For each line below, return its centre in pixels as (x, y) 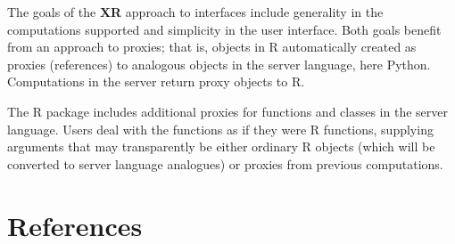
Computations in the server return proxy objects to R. (156, 81)
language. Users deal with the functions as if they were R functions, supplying (220, 129)
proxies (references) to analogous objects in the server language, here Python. (219, 64)
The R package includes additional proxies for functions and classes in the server (227, 111)
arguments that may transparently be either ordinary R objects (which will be (221, 146)
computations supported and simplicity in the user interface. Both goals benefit (224, 29)
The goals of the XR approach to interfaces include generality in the (195, 12)
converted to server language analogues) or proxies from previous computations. (225, 163)
